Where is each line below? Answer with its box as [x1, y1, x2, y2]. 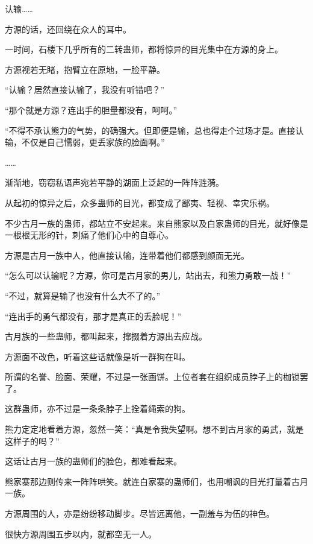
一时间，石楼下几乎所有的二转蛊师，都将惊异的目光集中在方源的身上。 [5, 43, 283, 55]
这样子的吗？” [5, 434, 60, 447]
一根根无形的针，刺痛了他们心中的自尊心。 [5, 229, 173, 241]
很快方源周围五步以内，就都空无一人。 [5, 527, 156, 540]
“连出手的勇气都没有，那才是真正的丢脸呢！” [5, 309, 182, 322]
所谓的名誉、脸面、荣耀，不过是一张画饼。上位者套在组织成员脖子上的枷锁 [5, 370, 300, 383]
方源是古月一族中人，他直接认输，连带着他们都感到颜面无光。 [5, 248, 249, 261]
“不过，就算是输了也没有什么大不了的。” [5, 289, 161, 302]
